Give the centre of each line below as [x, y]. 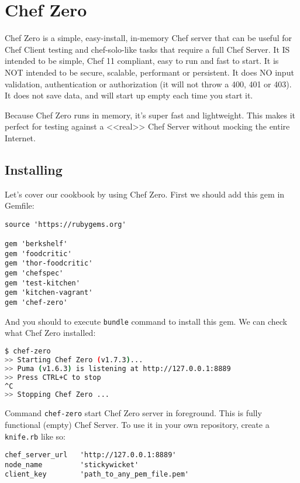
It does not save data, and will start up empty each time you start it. [129, 95]
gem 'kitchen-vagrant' [49, 293]
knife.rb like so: [35, 436]
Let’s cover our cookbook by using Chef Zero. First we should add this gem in [145, 194]
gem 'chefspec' [34, 273]
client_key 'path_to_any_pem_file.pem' [97, 475]
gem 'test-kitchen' [42, 283]
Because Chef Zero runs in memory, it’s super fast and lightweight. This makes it [150, 115]
